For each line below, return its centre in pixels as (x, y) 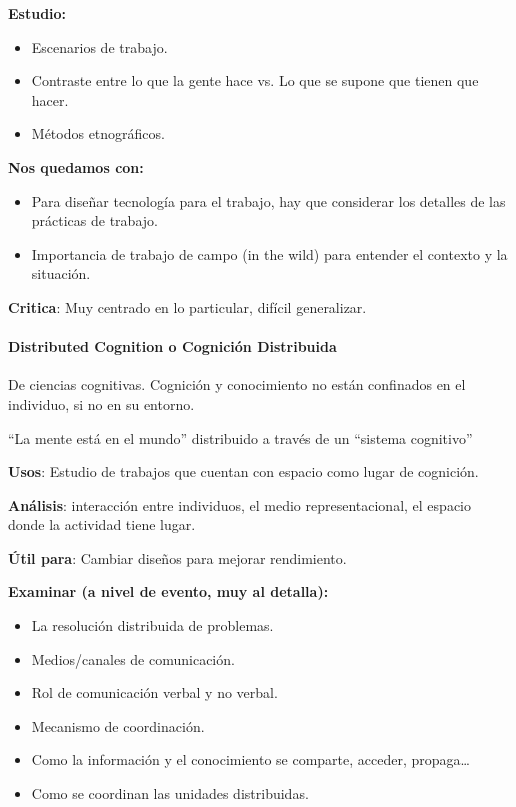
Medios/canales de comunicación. (133, 658)
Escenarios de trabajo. (99, 46)
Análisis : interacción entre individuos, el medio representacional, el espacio (239, 504)
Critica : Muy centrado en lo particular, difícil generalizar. (187, 306)
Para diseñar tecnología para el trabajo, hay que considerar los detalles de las (268, 200)
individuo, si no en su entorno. (101, 403)
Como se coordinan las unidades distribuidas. (170, 793)
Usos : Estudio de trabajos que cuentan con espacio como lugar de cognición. (243, 471)
